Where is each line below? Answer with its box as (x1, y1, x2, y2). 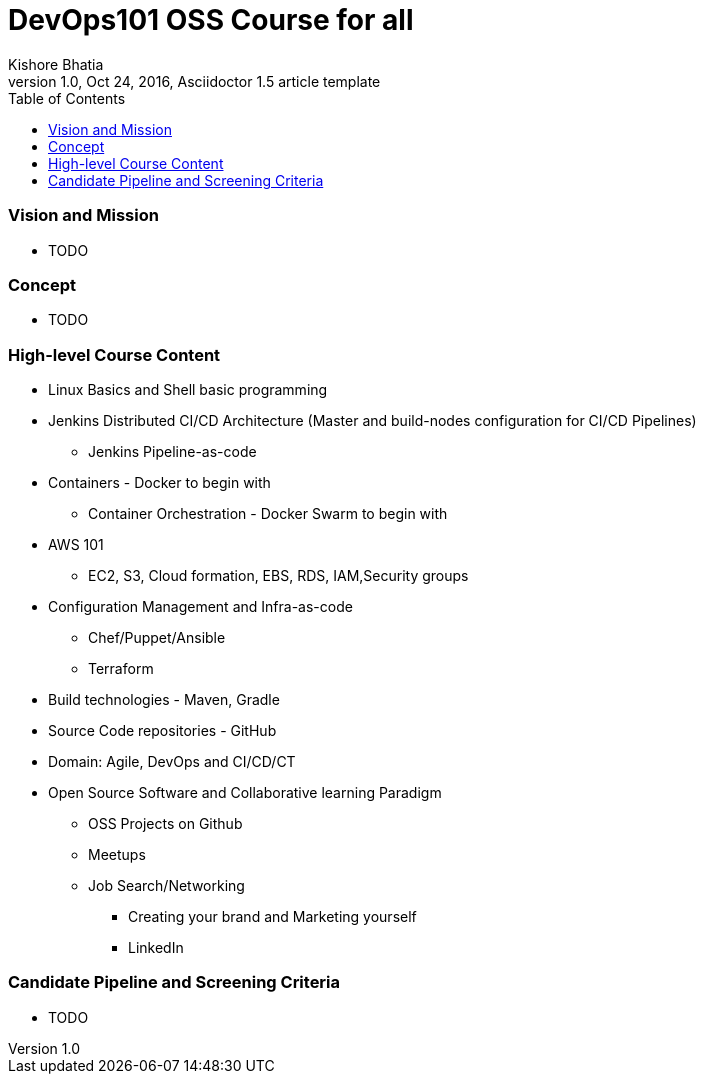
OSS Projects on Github (88, 815, 243, 832)
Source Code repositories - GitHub (48, 722, 277, 739)
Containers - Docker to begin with (48, 474, 271, 491)
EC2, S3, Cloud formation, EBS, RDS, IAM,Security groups (88, 567, 469, 584)
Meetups (88, 846, 146, 863)
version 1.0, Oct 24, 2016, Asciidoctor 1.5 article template (8, 72, 381, 90)
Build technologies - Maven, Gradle (48, 691, 280, 708)
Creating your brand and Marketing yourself (128, 908, 417, 925)
